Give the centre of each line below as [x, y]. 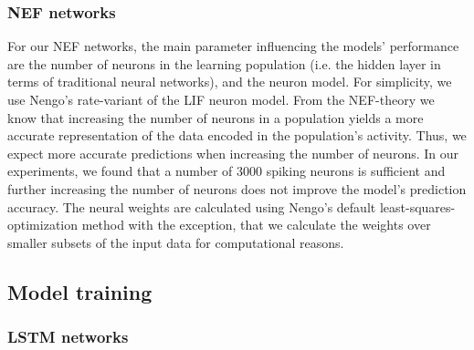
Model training [80, 291]
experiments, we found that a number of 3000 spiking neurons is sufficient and [226, 171]
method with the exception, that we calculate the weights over [256, 225]
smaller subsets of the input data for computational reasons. [176, 242]
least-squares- [417, 206]
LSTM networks [68, 337]
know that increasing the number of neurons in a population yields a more [216, 117]
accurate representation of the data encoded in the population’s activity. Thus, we [237, 135]
